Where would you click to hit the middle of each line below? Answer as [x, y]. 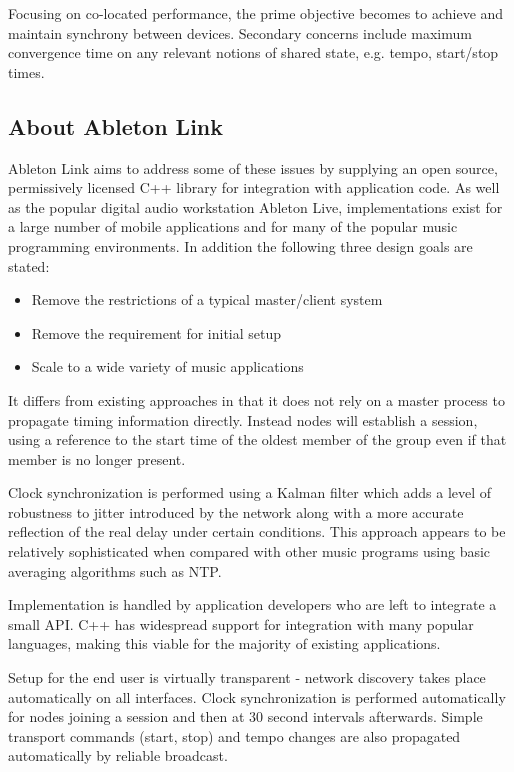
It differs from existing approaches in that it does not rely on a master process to [256, 399]
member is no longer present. [97, 458]
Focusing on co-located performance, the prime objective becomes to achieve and [256, 13]
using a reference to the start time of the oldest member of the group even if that [257, 439]
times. [26, 71]
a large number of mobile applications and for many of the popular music [233, 226]
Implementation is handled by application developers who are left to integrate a [252, 604]
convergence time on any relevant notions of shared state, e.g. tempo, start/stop [253, 52]
